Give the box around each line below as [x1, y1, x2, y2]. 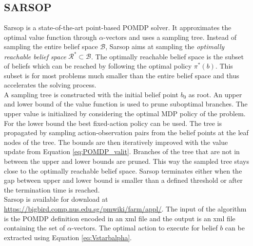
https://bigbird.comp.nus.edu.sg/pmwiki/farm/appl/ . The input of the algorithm [4, 203, 247, 213]
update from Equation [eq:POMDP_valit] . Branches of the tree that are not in [4, 146, 240, 157]
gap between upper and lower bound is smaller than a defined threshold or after [4, 175, 243, 185]
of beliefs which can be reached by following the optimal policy [4, 61, 192, 71]
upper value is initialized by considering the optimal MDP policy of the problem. [4, 108, 246, 119]
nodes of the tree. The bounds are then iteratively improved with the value [4, 137, 228, 147]
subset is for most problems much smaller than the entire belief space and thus [4, 70, 239, 80]
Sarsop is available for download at [4, 194, 108, 204]
